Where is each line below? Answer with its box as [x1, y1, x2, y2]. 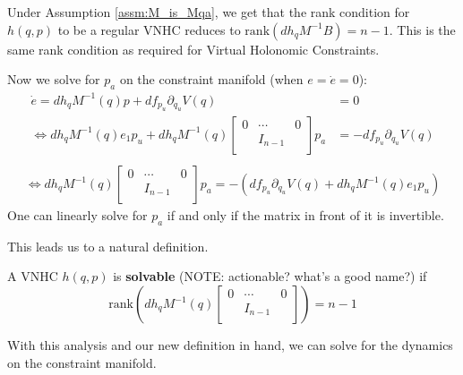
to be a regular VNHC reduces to [57, 20, 241, 38]
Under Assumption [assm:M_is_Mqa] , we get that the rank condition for [7, 3, 410, 21]
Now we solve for [7, 70, 100, 89]
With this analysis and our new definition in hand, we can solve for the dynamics [7, 336, 453, 354]
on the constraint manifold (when [119, 70, 304, 89]
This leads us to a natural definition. [7, 236, 209, 255]
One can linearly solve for [7, 206, 148, 225]
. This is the [389, 20, 456, 38]
